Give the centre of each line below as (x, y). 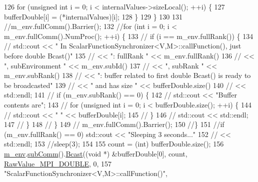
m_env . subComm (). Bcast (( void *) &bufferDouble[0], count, (96, 153)
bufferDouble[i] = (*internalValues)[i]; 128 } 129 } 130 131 (93, 16)
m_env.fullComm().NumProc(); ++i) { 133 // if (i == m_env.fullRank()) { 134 (129, 36)
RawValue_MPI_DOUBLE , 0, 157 (58, 163)
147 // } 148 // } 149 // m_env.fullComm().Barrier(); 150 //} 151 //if (114, 124)
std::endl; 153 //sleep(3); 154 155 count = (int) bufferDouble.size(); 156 (114, 144)
